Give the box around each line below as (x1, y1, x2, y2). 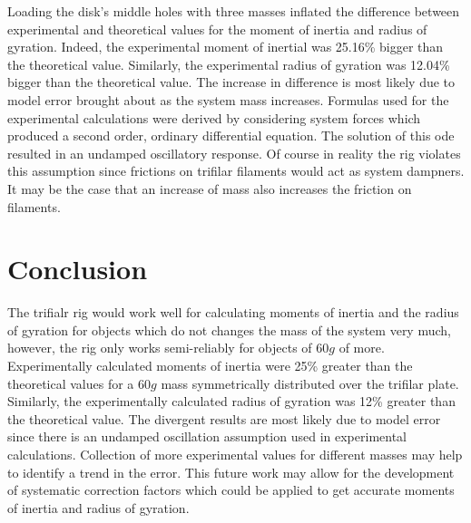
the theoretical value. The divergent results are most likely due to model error (7, 409, 441, 428)
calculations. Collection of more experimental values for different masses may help (7, 445, 463, 463)
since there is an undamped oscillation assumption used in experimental (7, 427, 407, 446)
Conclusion (7, 250, 148, 287)
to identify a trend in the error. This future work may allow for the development (7, 462, 455, 481)
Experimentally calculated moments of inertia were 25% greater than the (7, 356, 413, 375)
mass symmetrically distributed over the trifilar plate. (161, 373, 459, 392)
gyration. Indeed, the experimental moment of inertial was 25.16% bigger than (7, 37, 444, 56)
